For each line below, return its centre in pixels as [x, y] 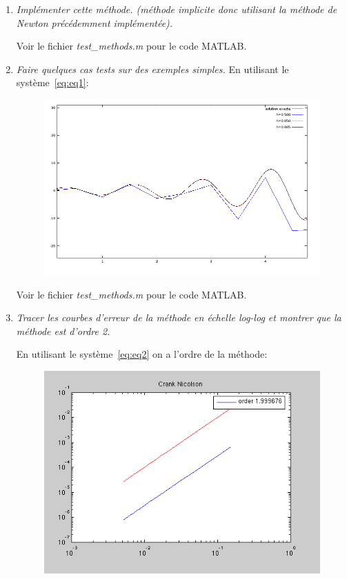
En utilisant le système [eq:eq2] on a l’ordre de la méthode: [142, 354]
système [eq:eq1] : [52, 82]
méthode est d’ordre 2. [63, 331]
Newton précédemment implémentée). [95, 22]
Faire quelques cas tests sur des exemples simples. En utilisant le [152, 69]
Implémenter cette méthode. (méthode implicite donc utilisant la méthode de [177, 9]
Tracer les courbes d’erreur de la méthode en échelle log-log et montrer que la [179, 317]
